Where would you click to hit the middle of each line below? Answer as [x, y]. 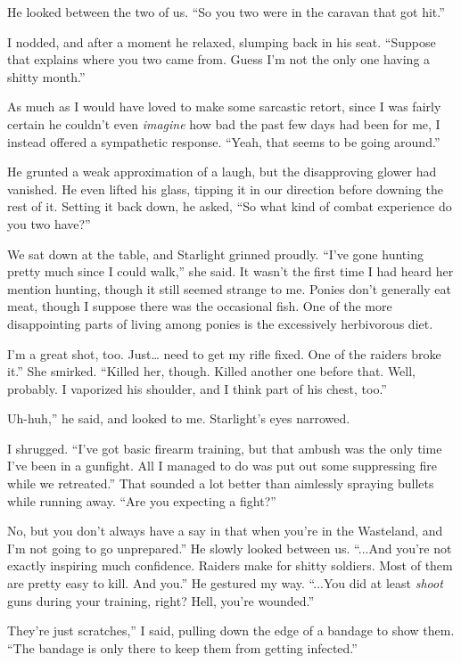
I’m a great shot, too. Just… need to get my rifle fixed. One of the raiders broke [224, 353]
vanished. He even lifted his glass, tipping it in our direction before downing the [225, 188]
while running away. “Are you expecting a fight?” [142, 500]
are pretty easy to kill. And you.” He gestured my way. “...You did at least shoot [225, 583]
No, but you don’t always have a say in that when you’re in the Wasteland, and [225, 531]
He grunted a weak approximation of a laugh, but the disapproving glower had [222, 172]
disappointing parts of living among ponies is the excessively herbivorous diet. [220, 323]
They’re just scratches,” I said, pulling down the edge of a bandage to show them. [231, 630]
